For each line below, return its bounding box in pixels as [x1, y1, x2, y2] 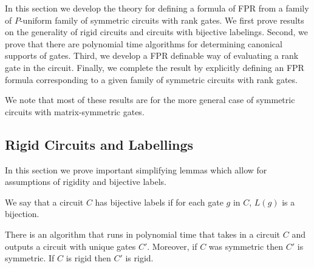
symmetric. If [5, 252, 55, 264]
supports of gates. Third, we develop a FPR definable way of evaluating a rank [5, 49, 299, 62]
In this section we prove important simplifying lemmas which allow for [5, 163, 267, 176]
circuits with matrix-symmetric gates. [5, 105, 145, 118]
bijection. [5, 207, 39, 220]
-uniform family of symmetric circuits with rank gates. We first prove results [19, 13, 304, 26]
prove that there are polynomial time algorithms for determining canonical [5, 37, 282, 50]
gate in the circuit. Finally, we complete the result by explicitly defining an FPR [5, 61, 304, 73]
